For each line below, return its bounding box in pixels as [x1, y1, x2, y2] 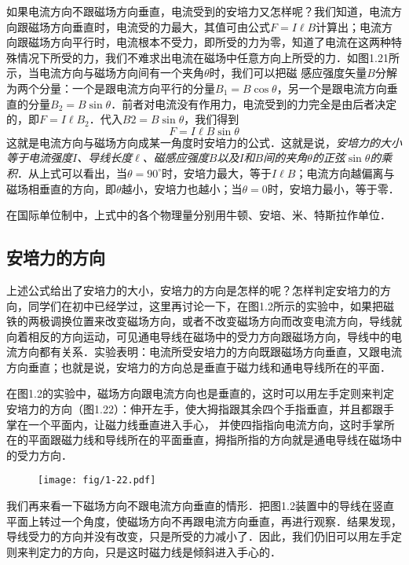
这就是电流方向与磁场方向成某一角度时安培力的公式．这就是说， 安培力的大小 [6, 134, 402, 150]
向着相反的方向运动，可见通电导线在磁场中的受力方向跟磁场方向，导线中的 [6, 328, 391, 344]
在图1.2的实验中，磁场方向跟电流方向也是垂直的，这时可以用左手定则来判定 [6, 385, 394, 402]
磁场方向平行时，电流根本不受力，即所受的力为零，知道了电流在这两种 [27, 34, 391, 50]
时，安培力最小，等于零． [267, 180, 400, 196]
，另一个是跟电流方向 [276, 79, 387, 96]
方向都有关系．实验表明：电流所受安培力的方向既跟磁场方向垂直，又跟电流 [16, 343, 402, 360]
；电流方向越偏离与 [295, 164, 395, 181]
